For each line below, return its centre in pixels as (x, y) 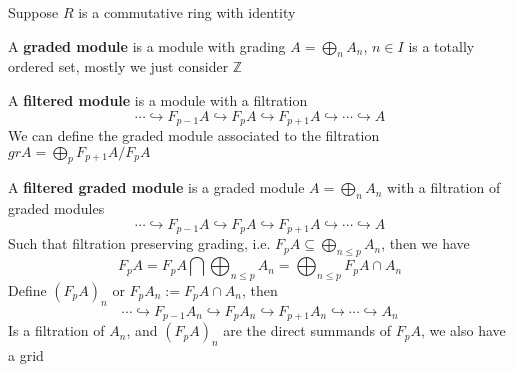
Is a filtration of (56, 330)
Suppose (33, 12)
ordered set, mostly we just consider (118, 66)
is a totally (441, 45)
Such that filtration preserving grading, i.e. (139, 243)
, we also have (463, 330)
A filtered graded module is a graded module (156, 187)
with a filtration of (443, 187)
